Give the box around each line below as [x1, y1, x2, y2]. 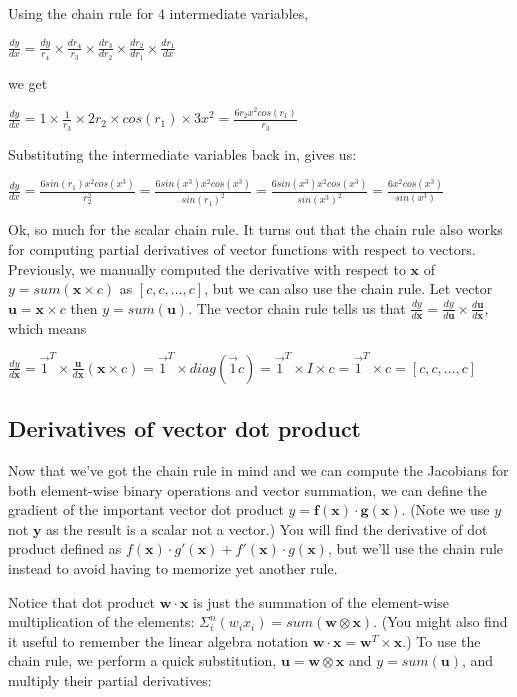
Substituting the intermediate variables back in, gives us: [8, 143, 357, 164]
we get [8, 72, 48, 93]
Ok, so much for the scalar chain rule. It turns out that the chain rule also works [8, 219, 503, 240]
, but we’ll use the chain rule [327, 538, 504, 559]
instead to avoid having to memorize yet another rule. [8, 558, 338, 579]
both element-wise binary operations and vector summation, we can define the [8, 479, 488, 500]
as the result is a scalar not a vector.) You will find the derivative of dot [46, 518, 488, 539]
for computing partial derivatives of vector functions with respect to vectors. [8, 238, 476, 259]
